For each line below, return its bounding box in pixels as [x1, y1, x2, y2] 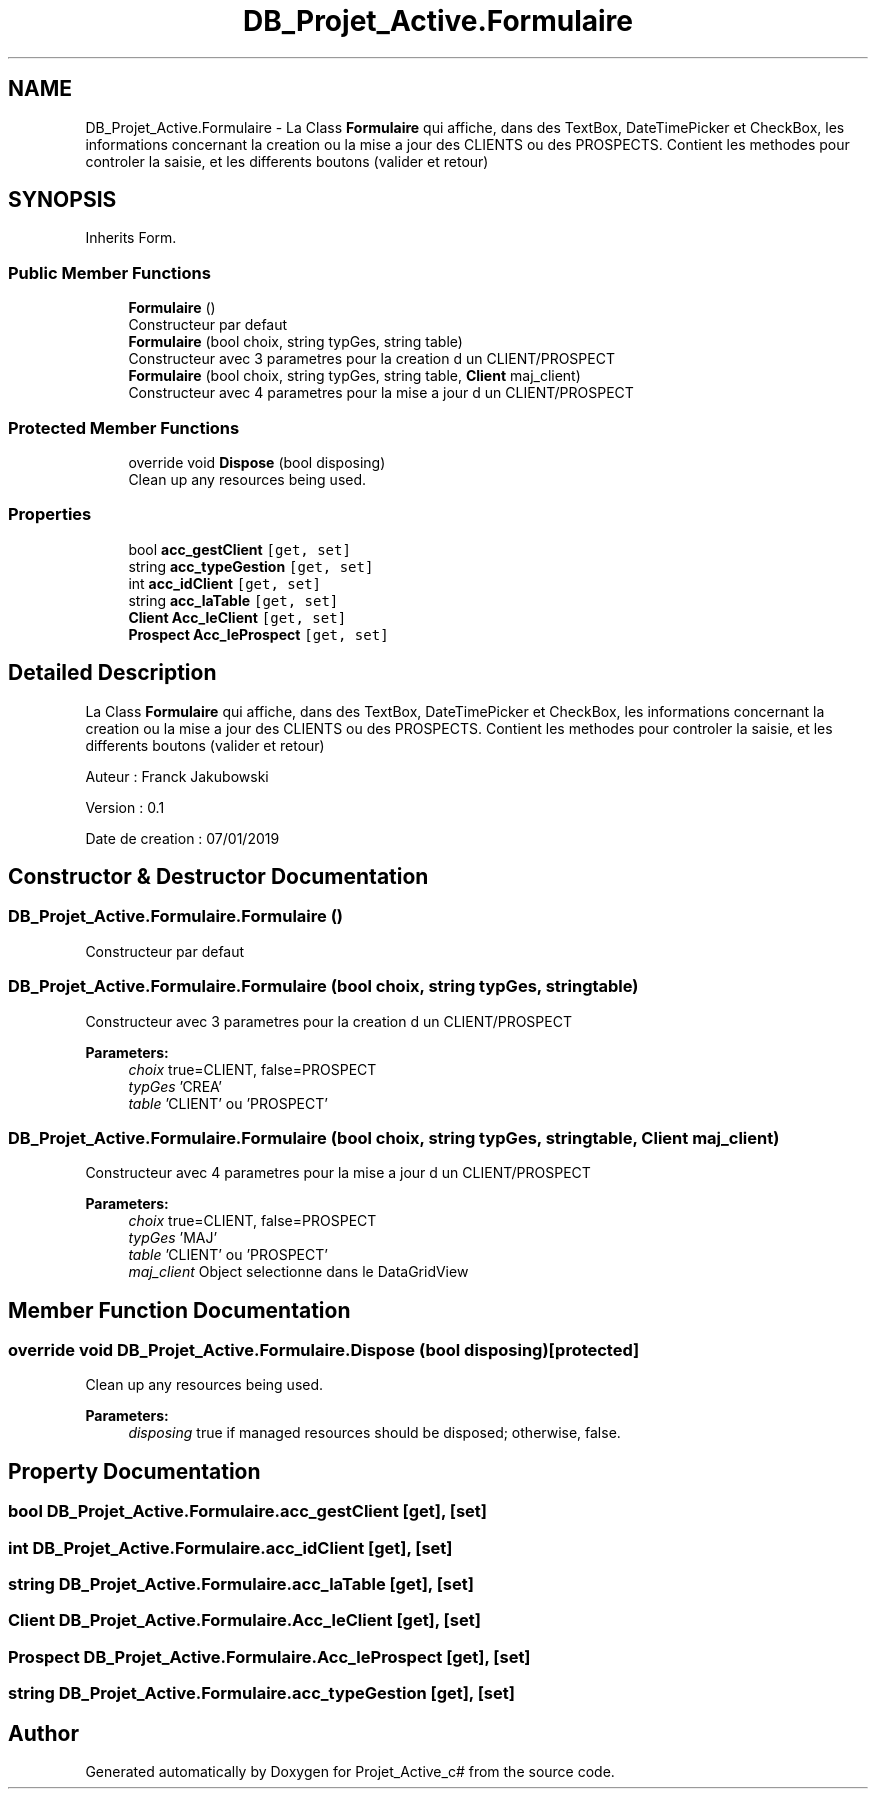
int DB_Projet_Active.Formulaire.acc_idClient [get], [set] [8, 1537, 453, 1558]
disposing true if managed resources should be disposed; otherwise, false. [128, 1424, 621, 1442]
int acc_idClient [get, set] [128, 574, 322, 592]
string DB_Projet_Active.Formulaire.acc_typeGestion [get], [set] [8, 1683, 515, 1704]
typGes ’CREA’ [128, 1077, 222, 1095]
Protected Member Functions [8, 417, 240, 438]
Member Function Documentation [8, 1297, 351, 1323]
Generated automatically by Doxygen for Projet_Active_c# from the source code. [85, 1763, 615, 1781]
